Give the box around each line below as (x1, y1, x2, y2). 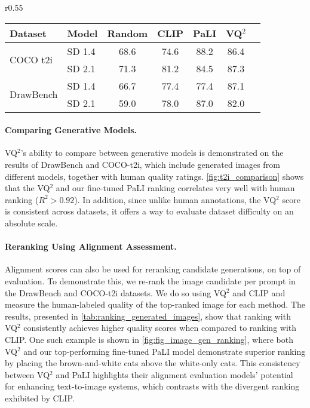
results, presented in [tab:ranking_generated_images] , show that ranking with (5, 309, 291, 322)
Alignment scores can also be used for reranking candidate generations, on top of (5, 263, 301, 275)
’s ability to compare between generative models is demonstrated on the (20, 146, 284, 159)
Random (107, 26, 148, 40)
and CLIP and (232, 286, 286, 299)
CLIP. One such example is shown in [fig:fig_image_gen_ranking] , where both (5, 333, 293, 345)
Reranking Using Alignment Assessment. (5, 240, 177, 253)
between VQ (5, 368, 50, 381)
